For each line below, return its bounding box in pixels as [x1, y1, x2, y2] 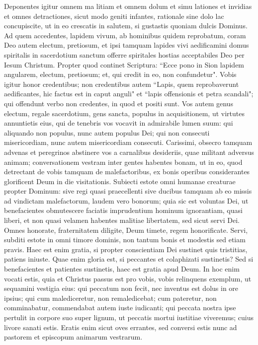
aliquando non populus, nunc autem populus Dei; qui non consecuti [4, 127, 210, 138]
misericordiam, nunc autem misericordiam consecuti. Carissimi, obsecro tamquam [4, 137, 253, 147]
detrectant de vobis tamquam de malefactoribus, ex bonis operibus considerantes [4, 166, 250, 177]
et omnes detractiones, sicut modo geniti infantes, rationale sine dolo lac [4, 10, 224, 21]
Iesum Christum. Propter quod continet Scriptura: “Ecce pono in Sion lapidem [4, 59, 245, 69]
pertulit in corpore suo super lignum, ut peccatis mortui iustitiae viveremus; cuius [4, 312, 254, 322]
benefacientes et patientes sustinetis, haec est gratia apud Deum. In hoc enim [4, 264, 240, 274]
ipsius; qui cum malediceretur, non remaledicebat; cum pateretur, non [4, 292, 217, 303]
